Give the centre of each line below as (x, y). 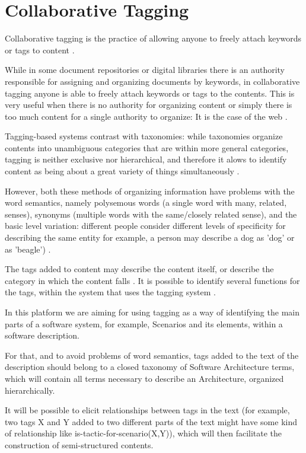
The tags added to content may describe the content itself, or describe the (139, 269)
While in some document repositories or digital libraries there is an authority (145, 70)
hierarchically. (30, 390)
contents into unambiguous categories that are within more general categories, (147, 147)
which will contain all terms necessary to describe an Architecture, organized (144, 378)
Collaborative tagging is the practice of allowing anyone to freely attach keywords (153, 38)
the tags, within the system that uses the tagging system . (110, 292)
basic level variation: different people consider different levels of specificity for (145, 226)
